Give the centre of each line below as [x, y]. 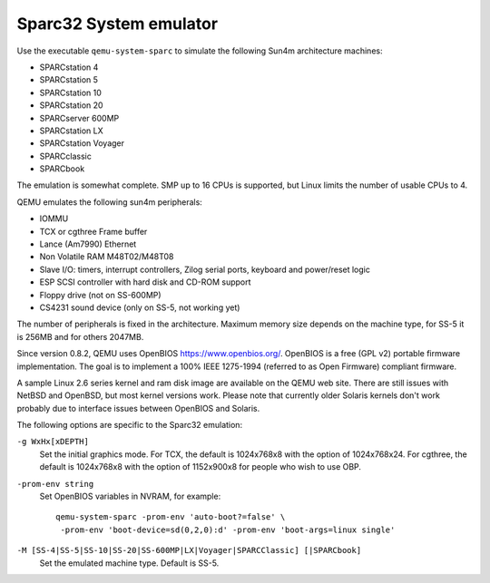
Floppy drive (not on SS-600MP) [101, 295]
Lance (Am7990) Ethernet [88, 244]
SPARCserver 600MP [79, 118]
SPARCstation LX [71, 131]
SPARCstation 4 [69, 67]
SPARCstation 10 [70, 92]
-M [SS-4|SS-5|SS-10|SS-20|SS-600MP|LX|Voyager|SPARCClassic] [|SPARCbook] [189, 550]
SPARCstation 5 [69, 80]
